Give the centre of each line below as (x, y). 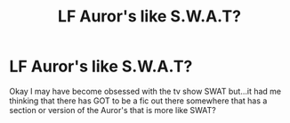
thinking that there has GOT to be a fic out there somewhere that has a (138, 101)
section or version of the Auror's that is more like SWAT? (113, 110)
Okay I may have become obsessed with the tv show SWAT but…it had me (145, 91)
